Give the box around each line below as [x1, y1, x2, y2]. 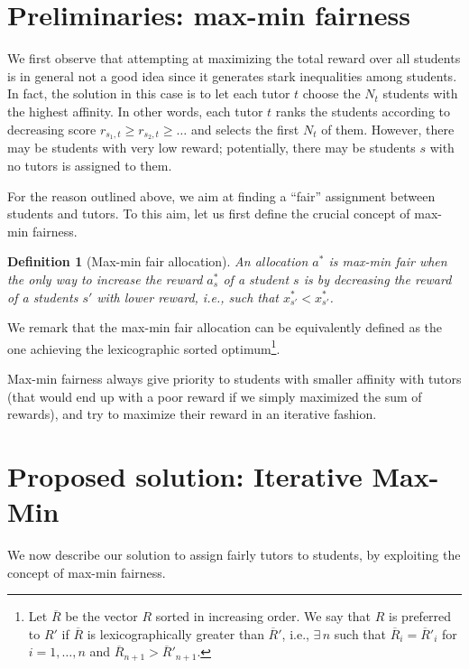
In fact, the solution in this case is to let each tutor [7, 84, 290, 103]
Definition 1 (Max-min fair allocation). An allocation [7, 252, 308, 271]
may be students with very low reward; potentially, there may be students [7, 138, 416, 157]
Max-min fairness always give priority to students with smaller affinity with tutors [7, 368, 462, 387]
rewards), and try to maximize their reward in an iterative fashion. [7, 404, 377, 423]
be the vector [65, 607, 138, 626]
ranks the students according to [275, 101, 450, 120]
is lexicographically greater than [87, 624, 264, 643]
